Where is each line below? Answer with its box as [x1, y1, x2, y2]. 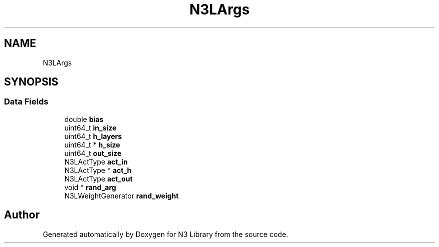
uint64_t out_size [64, 148, 122, 157]
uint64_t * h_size [64, 140, 120, 149]
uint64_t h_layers [64, 131, 122, 140]
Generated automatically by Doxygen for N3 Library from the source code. [43, 229, 288, 238]
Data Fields [4, 96, 49, 107]
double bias [64, 114, 104, 123]
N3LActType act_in [64, 157, 128, 166]
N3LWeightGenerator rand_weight [64, 191, 179, 200]
